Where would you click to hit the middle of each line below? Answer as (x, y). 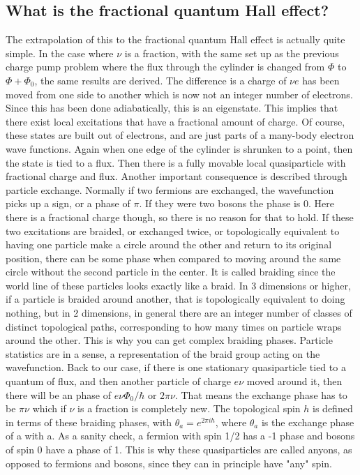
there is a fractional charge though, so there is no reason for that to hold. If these (180, 217)
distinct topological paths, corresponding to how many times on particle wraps (174, 326)
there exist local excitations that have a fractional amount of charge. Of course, (175, 121)
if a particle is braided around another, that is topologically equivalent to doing (175, 299)
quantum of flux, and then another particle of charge (118, 381)
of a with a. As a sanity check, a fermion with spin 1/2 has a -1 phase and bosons (180, 436)
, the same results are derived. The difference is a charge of (160, 80)
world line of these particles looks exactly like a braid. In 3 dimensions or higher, (178, 285)
